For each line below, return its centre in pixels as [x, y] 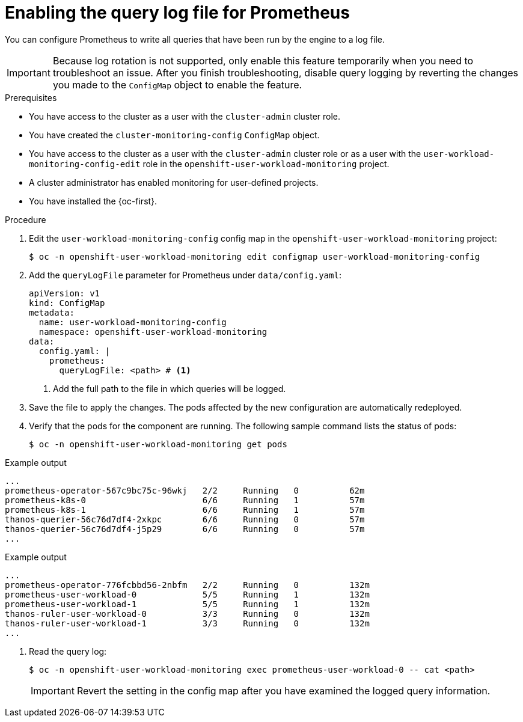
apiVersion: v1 [65, 293]
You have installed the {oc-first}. [93, 201]
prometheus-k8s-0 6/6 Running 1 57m [185, 500]
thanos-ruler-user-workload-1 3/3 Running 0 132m [187, 623]
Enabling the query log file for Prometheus [177, 13]
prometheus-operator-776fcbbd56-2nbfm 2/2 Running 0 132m [187, 585]
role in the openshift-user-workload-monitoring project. [266, 164]
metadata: [52, 312]
